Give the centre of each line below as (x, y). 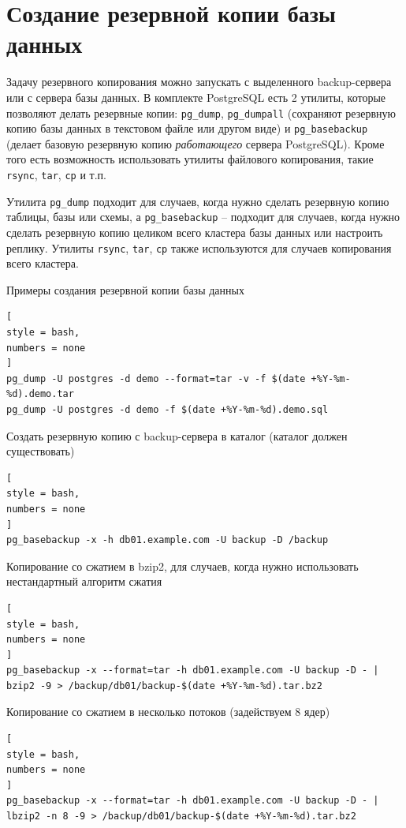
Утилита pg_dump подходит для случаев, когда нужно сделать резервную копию (198, 201)
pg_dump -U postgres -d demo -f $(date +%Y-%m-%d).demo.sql (168, 409)
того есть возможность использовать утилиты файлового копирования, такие (190, 159)
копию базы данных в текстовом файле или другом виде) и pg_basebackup (187, 128)
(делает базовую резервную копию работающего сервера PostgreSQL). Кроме (196, 143)
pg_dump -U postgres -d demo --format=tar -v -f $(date (156, 378)
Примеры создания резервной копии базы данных (125, 289)
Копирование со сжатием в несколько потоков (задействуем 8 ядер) (168, 712)
